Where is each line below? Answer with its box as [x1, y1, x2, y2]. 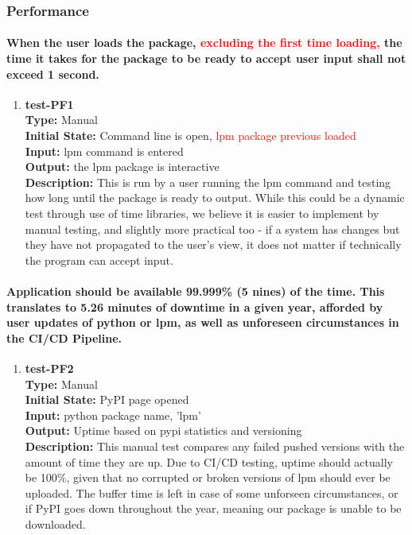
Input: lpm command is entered [25, 142, 184, 159]
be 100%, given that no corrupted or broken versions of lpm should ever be [25, 469, 391, 486]
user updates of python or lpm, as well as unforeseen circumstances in [6, 314, 399, 331]
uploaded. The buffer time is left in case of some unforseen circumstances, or [25, 484, 398, 501]
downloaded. [25, 515, 86, 532]
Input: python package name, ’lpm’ [25, 406, 201, 423]
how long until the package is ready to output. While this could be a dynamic [25, 189, 405, 206]
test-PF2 [25, 359, 74, 376]
